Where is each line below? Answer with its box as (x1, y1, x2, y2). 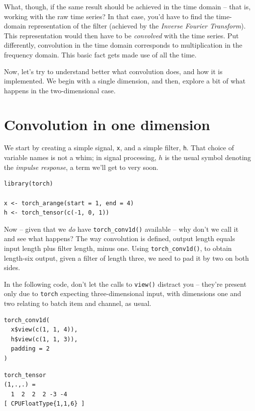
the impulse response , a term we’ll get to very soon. (4, 162, 159, 172)
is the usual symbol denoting (165, 152, 251, 163)
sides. (4, 262, 20, 273)
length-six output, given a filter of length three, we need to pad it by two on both (4, 252, 249, 263)
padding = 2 (11, 345, 50, 353)
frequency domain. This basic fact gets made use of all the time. (4, 49, 197, 59)
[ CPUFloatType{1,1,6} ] (4, 400, 85, 408)
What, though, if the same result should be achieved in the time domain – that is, (4, 1, 251, 11)
